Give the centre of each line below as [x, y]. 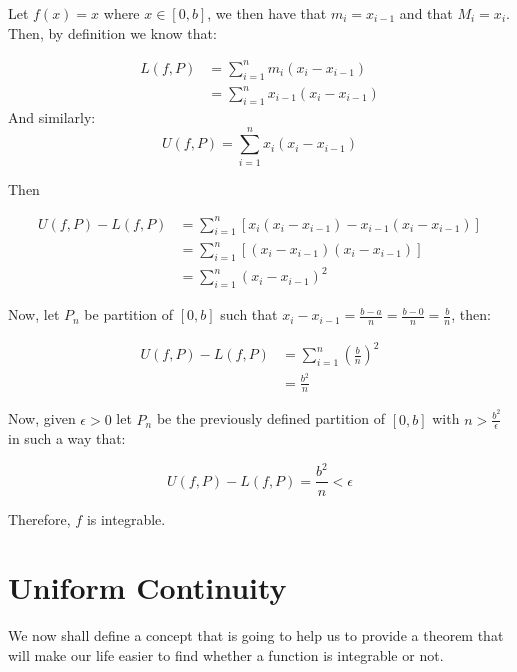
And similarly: [52, 116]
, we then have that [267, 13]
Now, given [42, 418]
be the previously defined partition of [270, 418]
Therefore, [39, 518]
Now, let [34, 314]
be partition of [129, 314]
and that [426, 13]
